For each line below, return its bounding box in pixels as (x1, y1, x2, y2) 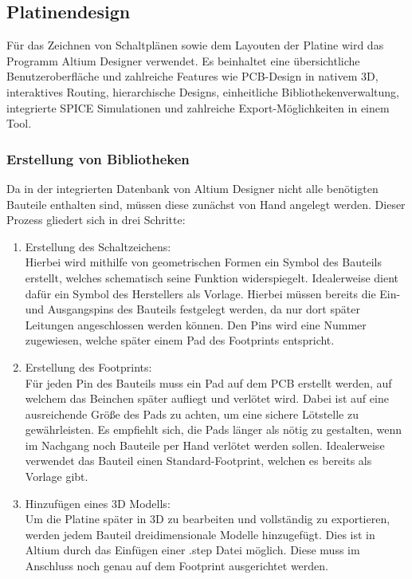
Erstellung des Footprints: (25, 358, 152, 375)
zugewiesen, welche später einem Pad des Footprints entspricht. (25, 332, 335, 349)
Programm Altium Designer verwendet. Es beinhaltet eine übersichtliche (6, 52, 360, 69)
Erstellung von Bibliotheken (6, 148, 190, 168)
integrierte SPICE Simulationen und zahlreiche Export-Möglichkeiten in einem (6, 99, 390, 116)
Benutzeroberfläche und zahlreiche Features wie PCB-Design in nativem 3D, (6, 68, 379, 85)
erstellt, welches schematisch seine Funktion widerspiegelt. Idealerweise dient (25, 269, 399, 286)
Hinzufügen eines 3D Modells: (25, 494, 171, 511)
